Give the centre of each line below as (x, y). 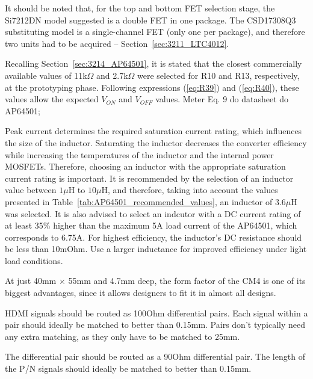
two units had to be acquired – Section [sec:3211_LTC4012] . (117, 43)
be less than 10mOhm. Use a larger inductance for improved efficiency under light (156, 249)
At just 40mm (31, 281)
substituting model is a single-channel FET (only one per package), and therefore (155, 32)
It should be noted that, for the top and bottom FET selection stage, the (140, 8)
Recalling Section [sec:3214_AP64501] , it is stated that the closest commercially (153, 63)
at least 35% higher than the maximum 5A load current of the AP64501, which (151, 225)
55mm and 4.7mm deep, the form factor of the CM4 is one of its (187, 281)
